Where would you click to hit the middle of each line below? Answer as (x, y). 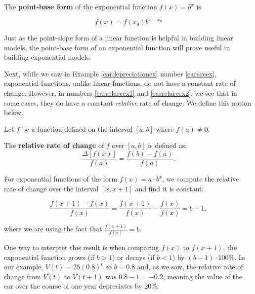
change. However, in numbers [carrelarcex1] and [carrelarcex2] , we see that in (121, 93)
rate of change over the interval (51, 188)
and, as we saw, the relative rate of (190, 267)
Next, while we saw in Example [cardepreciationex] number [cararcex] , (110, 73)
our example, (23, 267)
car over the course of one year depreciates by (73, 286)
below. (14, 112)
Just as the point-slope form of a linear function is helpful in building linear (119, 38)
